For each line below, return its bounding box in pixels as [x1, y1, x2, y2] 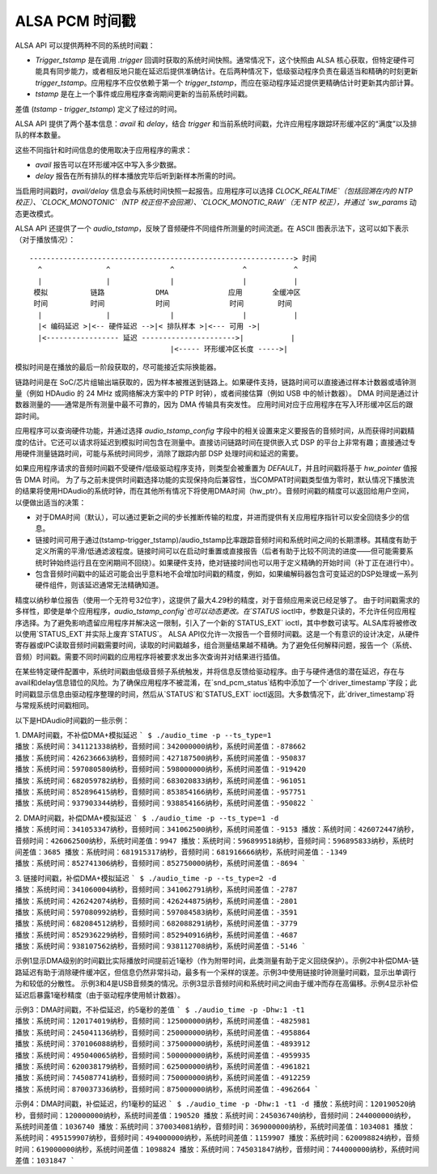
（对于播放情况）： [15, 235, 76, 244]
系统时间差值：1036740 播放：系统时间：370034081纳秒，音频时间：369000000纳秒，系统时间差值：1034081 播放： [15, 1121, 416, 1131]
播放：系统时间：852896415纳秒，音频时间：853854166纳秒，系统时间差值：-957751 [15, 787, 307, 796]
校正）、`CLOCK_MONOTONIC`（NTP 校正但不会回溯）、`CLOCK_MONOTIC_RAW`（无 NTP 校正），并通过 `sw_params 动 [15, 197, 417, 207]
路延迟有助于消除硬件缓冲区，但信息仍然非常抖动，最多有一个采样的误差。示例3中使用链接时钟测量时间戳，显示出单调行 [15, 967, 417, 977]
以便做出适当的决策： [15, 498, 87, 507]
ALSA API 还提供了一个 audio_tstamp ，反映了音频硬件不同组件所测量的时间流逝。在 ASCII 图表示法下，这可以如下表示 [15, 223, 409, 234]
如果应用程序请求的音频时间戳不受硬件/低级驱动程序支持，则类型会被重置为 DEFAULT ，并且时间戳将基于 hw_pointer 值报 [15, 464, 418, 473]
